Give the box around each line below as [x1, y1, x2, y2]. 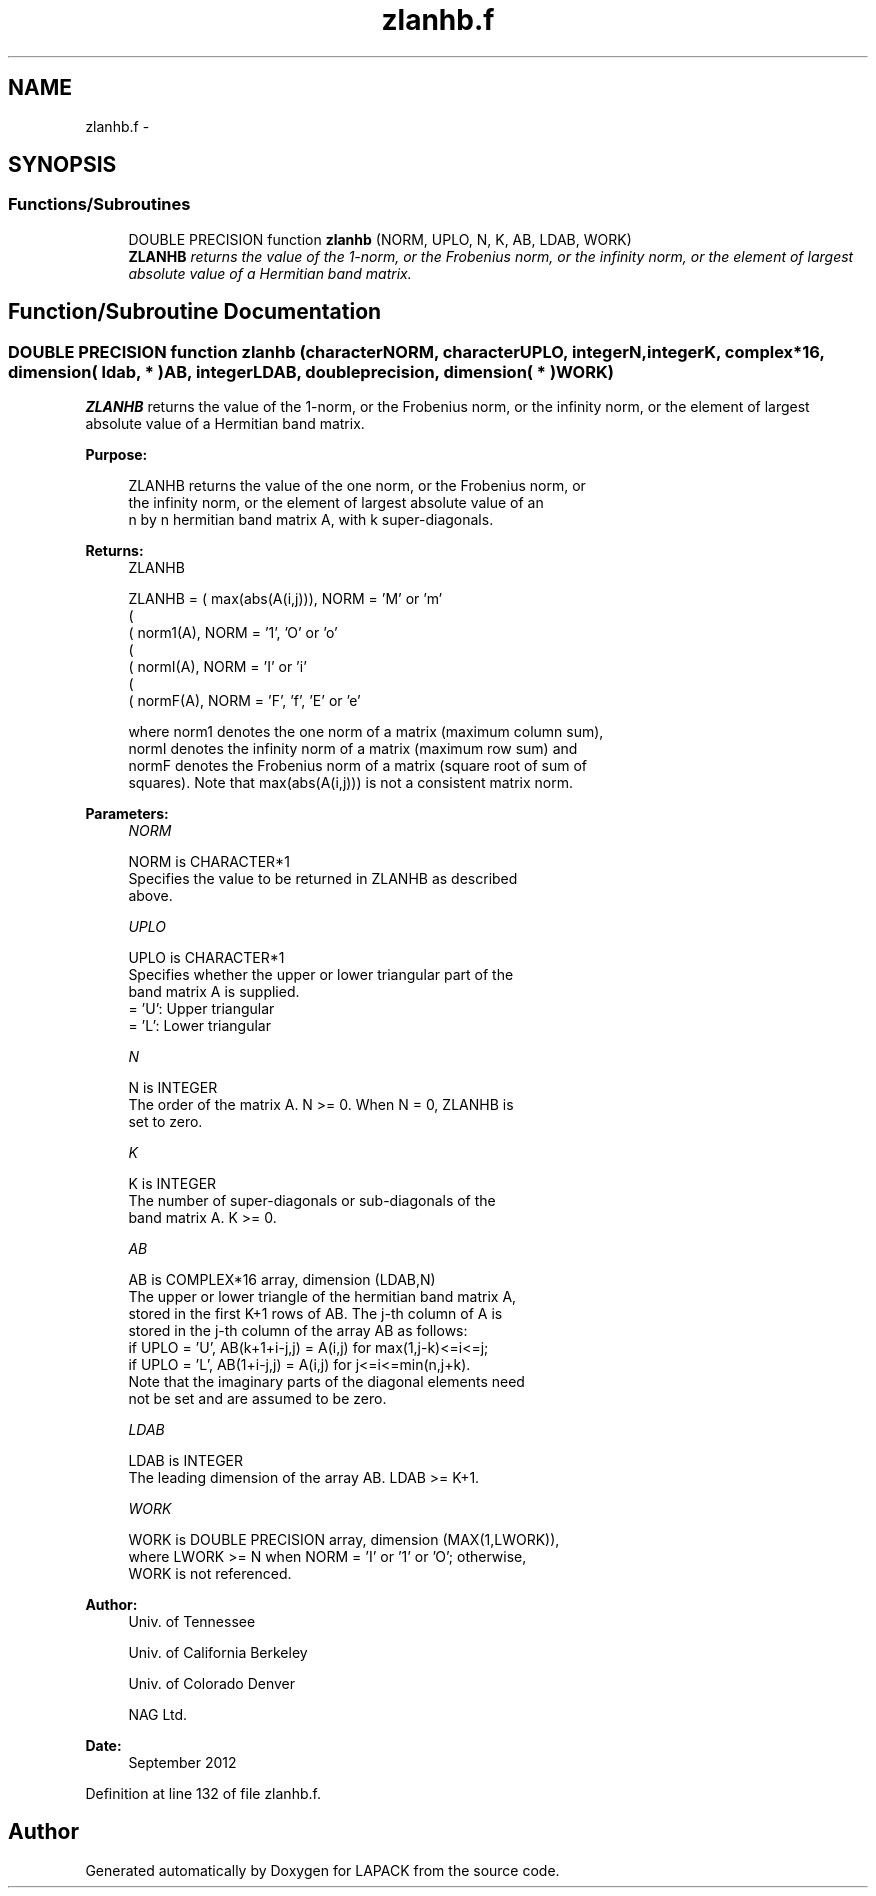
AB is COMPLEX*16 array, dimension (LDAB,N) [128, 1271, 436, 1289]
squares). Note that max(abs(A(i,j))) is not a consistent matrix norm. [128, 774, 573, 792]
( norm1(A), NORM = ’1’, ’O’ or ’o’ [128, 624, 338, 642]
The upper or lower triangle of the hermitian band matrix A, [128, 1288, 517, 1306]
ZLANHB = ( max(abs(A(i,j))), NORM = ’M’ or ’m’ [128, 590, 443, 608]
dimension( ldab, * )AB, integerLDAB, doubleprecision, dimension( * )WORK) [8, 361, 614, 382]
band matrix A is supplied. [128, 983, 300, 1001]
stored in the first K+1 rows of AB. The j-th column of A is [128, 1305, 503, 1323]
